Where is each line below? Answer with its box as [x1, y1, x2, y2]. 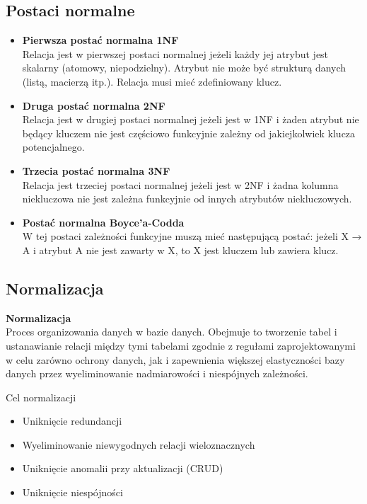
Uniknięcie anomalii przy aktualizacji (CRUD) [22, 461, 223, 476]
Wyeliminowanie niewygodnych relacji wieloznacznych [22, 437, 255, 452]
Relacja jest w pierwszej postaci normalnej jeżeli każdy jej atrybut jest [22, 46, 329, 61]
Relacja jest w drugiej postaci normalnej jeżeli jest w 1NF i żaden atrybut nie [22, 112, 359, 127]
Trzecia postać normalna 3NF [22, 163, 170, 178]
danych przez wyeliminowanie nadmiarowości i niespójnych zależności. [6, 366, 308, 381]
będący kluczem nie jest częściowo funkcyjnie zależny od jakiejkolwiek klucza [22, 125, 356, 140]
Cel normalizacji [6, 389, 76, 404]
